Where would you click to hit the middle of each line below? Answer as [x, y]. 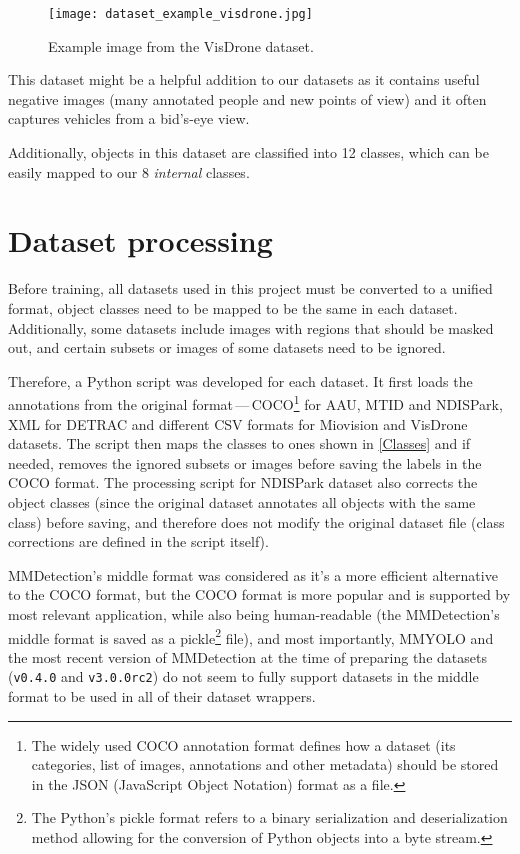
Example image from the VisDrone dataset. [181, 45]
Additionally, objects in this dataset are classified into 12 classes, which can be [248, 152]
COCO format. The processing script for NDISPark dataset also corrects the [243, 482]
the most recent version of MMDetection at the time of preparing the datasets [247, 656]
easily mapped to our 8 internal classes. [129, 171]
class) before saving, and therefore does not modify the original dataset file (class [256, 521]
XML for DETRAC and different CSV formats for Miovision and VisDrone [238, 423]
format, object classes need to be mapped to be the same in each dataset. [233, 307]
